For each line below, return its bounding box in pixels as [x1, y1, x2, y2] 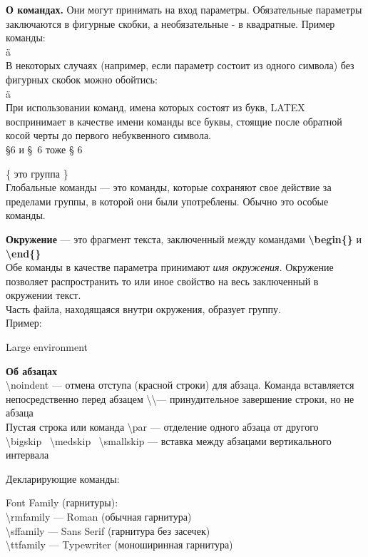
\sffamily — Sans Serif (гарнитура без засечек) [6, 523, 210, 538]
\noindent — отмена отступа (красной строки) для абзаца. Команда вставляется [6, 377, 354, 392]
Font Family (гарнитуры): [6, 495, 118, 510]
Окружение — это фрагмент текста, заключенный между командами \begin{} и [6, 231, 362, 246]
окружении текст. [6, 287, 81, 302]
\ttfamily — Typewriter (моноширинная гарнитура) [6, 537, 233, 552]
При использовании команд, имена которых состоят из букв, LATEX [6, 100, 305, 115]
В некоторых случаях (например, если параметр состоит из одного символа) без [6, 58, 354, 73]
